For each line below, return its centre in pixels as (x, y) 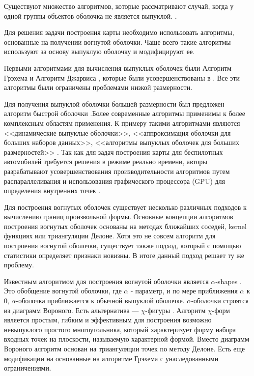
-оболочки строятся (220, 301)
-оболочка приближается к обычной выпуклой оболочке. (100, 301)
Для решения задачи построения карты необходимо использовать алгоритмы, (119, 32)
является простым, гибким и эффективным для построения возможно (108, 320)
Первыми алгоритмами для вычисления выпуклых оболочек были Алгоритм (118, 68)
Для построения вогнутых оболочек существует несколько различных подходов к (125, 207)
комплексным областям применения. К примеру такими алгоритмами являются (122, 123)
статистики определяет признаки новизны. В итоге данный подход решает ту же (124, 255)
